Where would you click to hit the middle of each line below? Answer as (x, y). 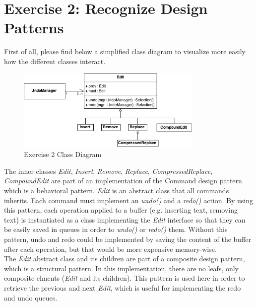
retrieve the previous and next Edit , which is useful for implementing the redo (123, 288)
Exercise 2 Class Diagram (63, 154)
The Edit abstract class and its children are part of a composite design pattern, (125, 259)
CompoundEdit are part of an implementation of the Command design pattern (123, 181)
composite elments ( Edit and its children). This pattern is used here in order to (125, 278)
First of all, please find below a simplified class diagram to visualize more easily (125, 51)
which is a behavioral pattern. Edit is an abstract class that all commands (117, 191)
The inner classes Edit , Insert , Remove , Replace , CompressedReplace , (108, 171)
